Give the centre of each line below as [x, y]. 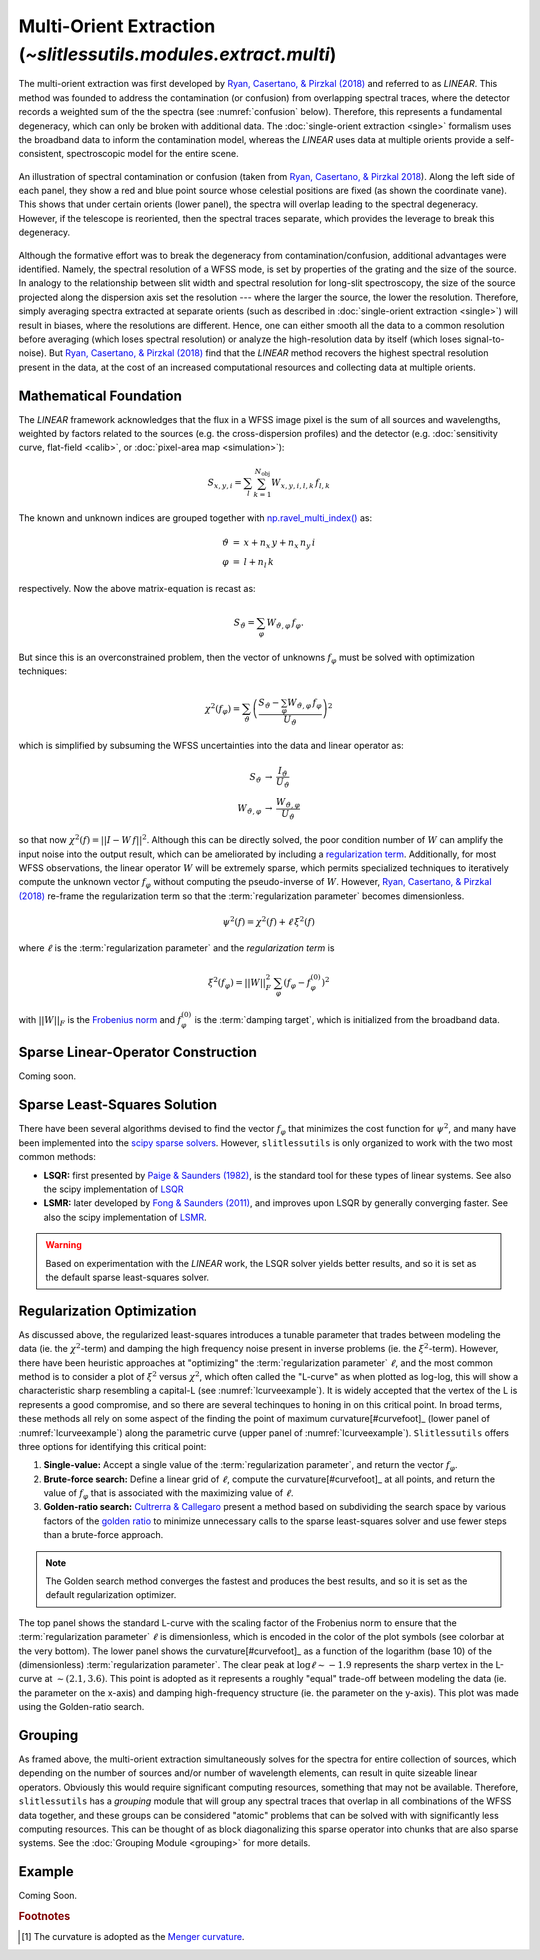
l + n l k [259, 563]
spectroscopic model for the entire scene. [152, 154]
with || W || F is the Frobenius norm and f [100, 1021]
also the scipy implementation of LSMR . [125, 1217]
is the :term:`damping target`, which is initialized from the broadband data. [347, 1020]
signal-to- [484, 339]
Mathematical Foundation [100, 395]
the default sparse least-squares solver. [127, 1277]
